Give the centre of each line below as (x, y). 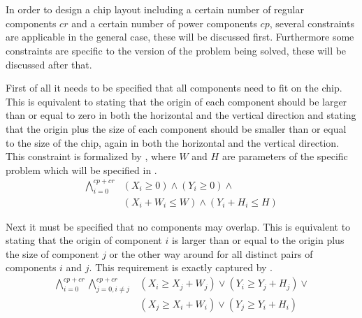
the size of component (52, 253)
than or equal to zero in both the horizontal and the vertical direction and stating (181, 115)
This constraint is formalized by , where (91, 156)
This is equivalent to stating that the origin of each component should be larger (176, 101)
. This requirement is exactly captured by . (181, 267)
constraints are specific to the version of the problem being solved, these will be (176, 50)
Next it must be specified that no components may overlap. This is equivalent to (178, 226)
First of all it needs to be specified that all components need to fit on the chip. (174, 88)
